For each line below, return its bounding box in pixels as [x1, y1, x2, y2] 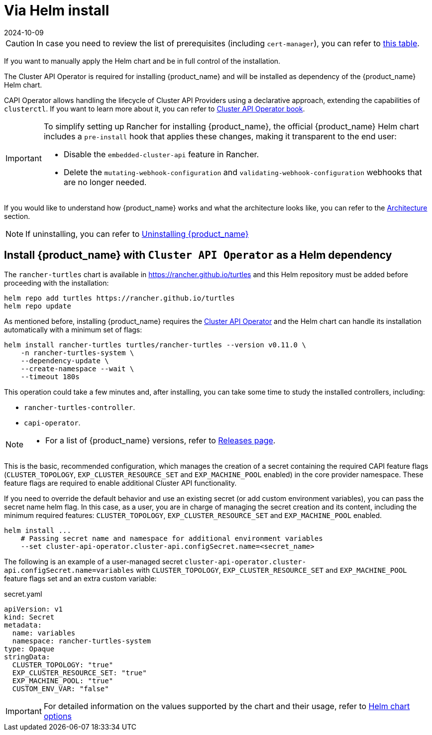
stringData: [4, 652, 50, 661]
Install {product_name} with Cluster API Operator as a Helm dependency [4, 249, 392, 262]
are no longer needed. [63, 177, 147, 187]
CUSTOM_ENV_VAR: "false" [12, 684, 109, 693]
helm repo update [4, 302, 71, 310]
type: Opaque [4, 644, 55, 653]
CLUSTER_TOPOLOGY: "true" [12, 660, 113, 669]
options [43, 711, 72, 721]
